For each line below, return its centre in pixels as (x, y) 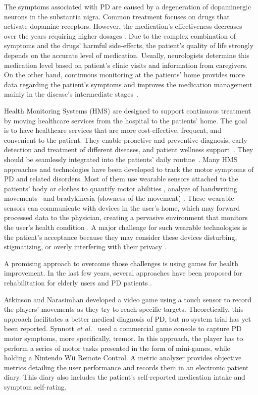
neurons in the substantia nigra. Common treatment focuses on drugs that (117, 16)
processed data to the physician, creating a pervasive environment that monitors (126, 217)
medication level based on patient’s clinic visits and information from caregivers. (126, 65)
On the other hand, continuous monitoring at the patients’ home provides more (125, 75)
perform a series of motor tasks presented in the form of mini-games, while (117, 348)
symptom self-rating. (35, 386)
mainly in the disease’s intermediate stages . (71, 94)
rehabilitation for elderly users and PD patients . (78, 283)
